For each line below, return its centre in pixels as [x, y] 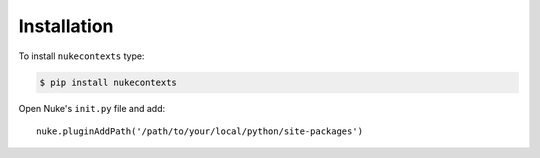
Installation [66, 26]
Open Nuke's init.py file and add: [92, 108]
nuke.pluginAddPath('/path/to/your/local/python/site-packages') [200, 131]
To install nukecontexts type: [81, 56]
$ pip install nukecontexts [108, 82]
